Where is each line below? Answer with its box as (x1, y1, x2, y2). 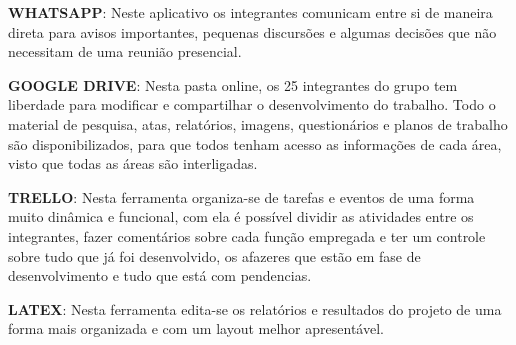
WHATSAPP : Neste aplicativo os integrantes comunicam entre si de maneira (8, 2, 493, 22)
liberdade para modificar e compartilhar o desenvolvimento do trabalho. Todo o (8, 94, 496, 115)
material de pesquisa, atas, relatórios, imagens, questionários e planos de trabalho (8, 113, 508, 134)
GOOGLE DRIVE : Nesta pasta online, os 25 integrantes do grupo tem (8, 74, 458, 95)
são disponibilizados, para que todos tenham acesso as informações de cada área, (8, 133, 502, 154)
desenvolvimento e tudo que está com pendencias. (8, 265, 312, 286)
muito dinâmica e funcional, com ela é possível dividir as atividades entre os (8, 206, 474, 227)
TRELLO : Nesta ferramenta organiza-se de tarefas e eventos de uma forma (8, 186, 475, 207)
